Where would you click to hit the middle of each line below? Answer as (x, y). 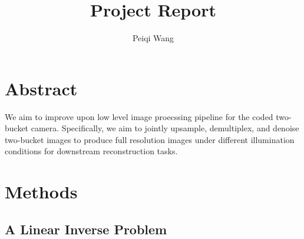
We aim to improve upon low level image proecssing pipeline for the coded (139, 116)
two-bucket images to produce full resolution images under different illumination (150, 139)
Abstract (41, 88)
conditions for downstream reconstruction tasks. (91, 151)
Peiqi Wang (153, 38)
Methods (41, 192)
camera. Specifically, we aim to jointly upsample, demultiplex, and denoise (165, 128)
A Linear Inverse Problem (86, 229)
